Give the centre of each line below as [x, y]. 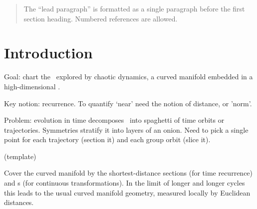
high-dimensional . [32, 86]
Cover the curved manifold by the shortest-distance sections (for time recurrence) [128, 173]
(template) [20, 156]
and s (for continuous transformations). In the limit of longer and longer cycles [125, 183]
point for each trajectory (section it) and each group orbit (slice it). [107, 139]
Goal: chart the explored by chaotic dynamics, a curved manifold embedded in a [128, 77]
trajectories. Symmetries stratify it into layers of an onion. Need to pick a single [126, 129]
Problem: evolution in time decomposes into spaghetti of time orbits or [114, 120]
